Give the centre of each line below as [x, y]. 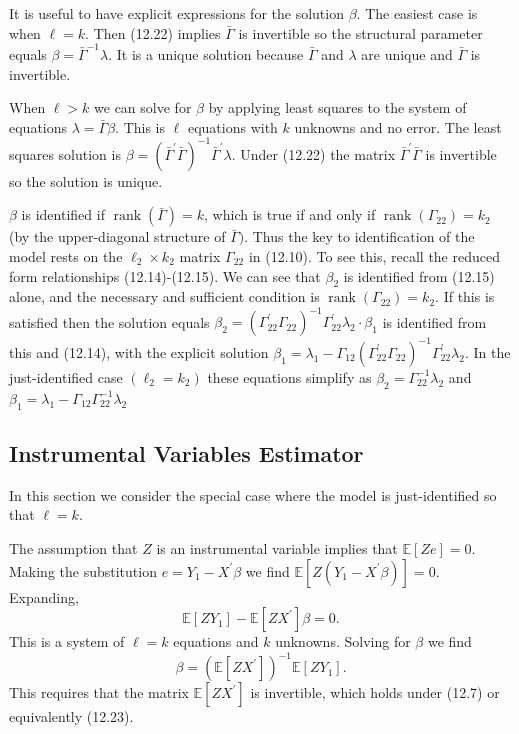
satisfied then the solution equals [109, 321]
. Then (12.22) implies [153, 32]
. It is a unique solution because [206, 53]
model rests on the [66, 255]
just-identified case [66, 376]
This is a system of [67, 641]
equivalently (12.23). [71, 716]
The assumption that [73, 547]
